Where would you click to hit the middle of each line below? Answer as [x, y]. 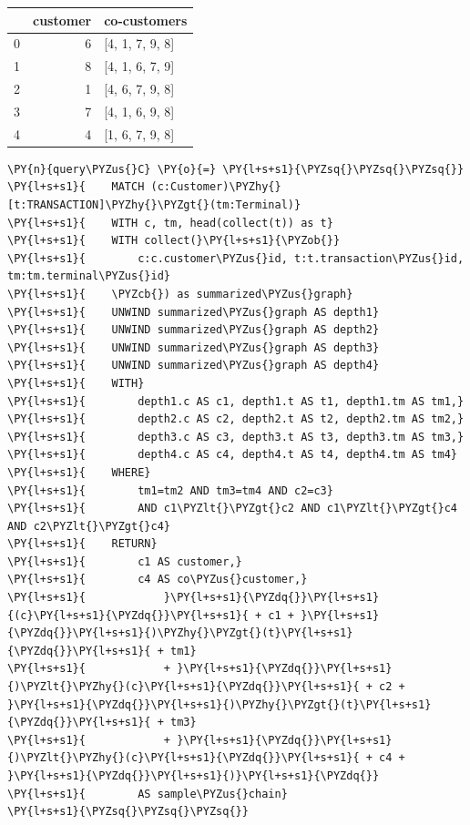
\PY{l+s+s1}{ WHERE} [79, 472]
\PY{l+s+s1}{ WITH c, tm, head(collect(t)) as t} [170, 223]
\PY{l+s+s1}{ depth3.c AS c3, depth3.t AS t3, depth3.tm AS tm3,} [236, 437]
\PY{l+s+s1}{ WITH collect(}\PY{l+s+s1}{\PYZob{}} [174, 241]
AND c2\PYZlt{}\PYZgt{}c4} [89, 526]
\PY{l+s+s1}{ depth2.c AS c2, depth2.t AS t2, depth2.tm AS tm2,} [236, 419]
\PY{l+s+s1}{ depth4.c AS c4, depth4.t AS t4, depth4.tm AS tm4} [232, 455]
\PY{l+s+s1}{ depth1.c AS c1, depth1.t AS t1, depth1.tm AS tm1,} [236, 401]
